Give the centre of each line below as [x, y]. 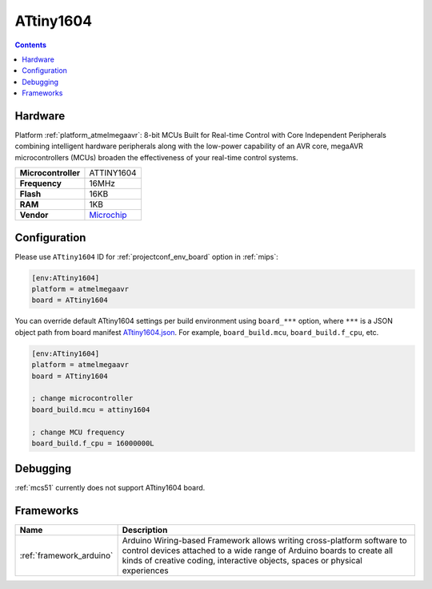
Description [145, 531]
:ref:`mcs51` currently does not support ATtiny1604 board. [110, 488]
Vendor [34, 215]
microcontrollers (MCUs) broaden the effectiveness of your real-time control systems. [156, 157]
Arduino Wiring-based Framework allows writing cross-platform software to [264, 541]
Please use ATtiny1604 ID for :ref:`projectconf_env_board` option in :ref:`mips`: [147, 256]
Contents [31, 45]
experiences [145, 571]
